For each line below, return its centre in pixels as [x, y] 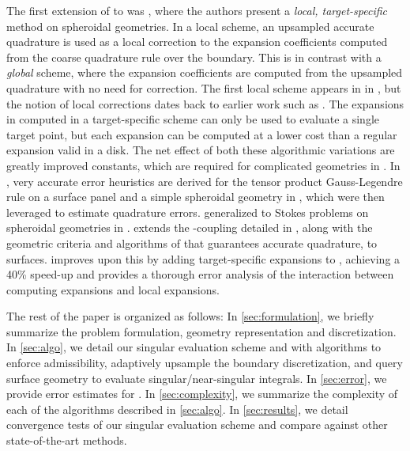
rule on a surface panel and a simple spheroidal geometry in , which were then [196, 197]
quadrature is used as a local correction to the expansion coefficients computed [197, 42]
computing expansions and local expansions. [113, 289]
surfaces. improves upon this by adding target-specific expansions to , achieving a [203, 258]
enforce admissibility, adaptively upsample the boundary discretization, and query [205, 363]
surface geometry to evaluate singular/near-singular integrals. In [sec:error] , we [197, 378]
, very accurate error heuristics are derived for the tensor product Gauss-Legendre [205, 181]
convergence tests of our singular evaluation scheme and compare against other [197, 424]
